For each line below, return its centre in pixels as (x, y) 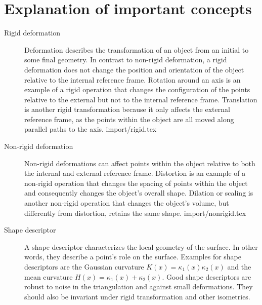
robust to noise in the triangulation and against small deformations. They (139, 287)
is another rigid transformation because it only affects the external (127, 109)
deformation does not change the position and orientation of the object (134, 69)
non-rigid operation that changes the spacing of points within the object (136, 183)
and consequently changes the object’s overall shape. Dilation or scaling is (139, 193)
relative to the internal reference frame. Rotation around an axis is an (133, 79)
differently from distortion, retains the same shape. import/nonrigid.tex (135, 213)
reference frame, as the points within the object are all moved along (129, 119)
